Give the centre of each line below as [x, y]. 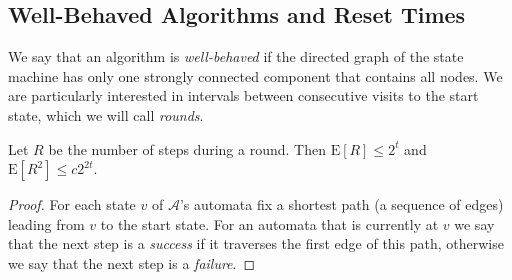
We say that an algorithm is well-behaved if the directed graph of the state [236, 56]
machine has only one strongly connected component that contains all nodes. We [255, 75]
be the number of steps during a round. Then [187, 148]
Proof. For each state [72, 204]
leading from [46, 223]
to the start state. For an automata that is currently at [269, 223]
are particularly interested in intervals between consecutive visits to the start [243, 95]
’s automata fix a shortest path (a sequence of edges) [341, 204]
